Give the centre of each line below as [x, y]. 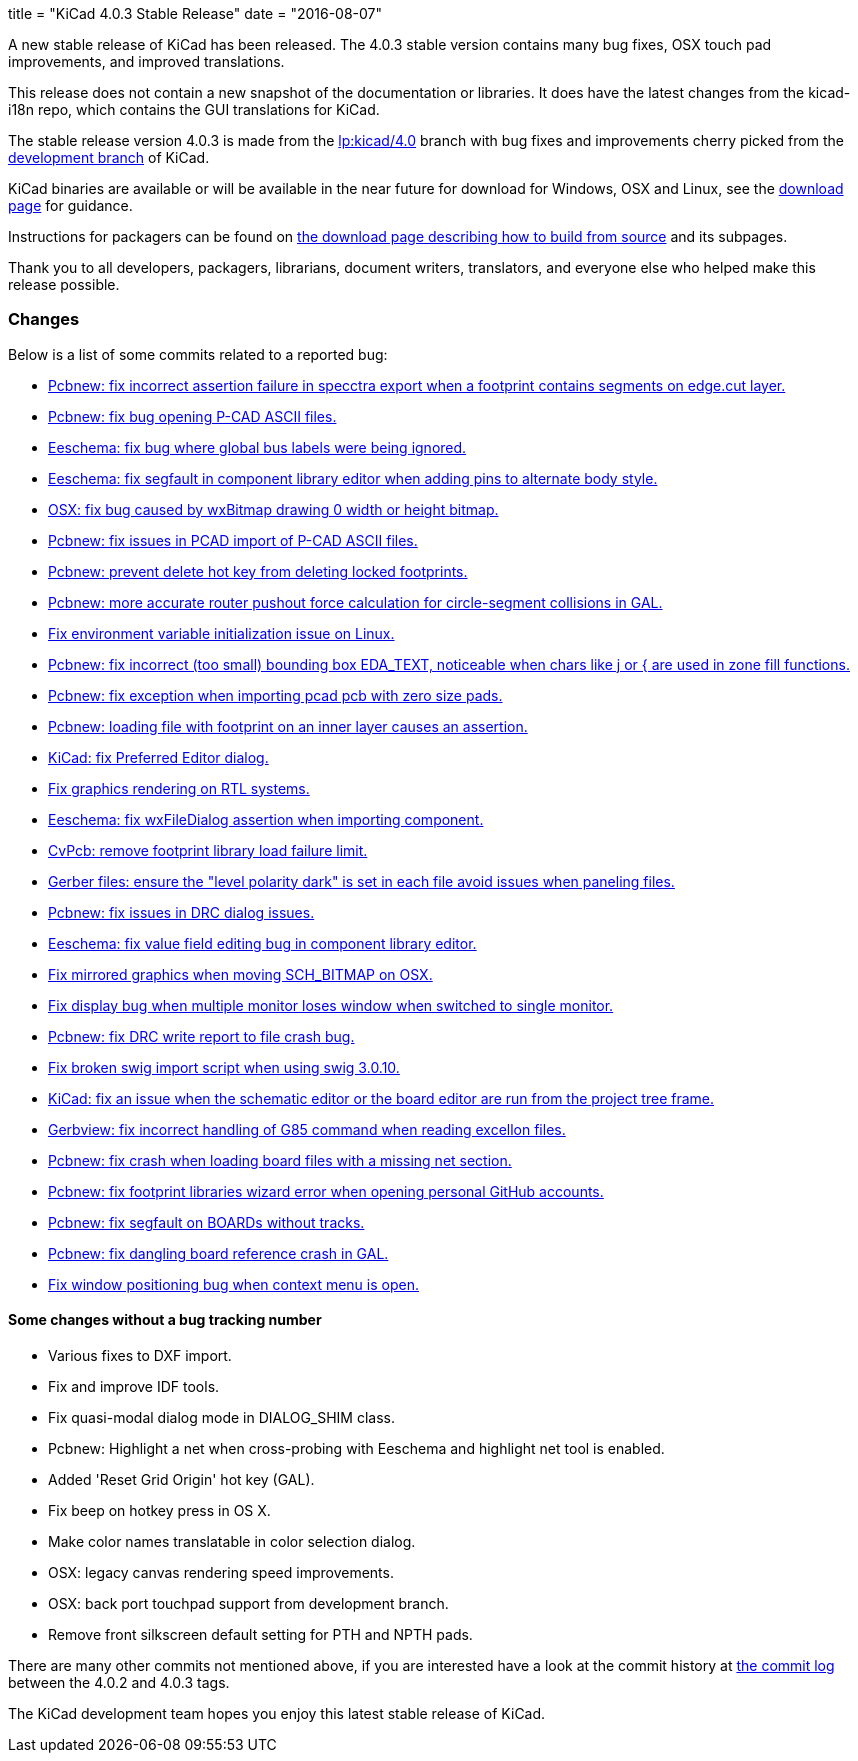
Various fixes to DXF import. [140, 1355]
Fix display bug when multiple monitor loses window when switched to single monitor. [331, 1005]
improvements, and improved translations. [146, 61]
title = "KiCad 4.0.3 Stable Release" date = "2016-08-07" [195, 13]
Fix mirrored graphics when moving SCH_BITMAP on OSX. [240, 974]
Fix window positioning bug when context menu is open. [233, 1284]
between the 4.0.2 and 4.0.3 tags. [119, 1682]
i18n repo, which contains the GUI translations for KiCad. [194, 109]
